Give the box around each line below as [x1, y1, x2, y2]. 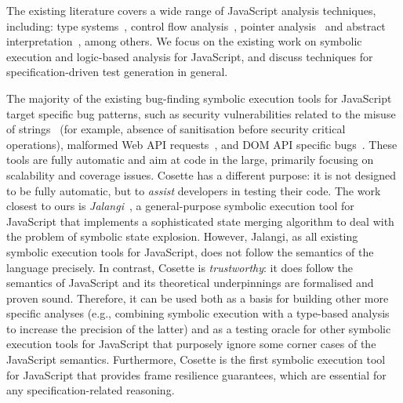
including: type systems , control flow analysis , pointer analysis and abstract [6, 17, 386, 34]
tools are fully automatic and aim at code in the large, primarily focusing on [6, 151, 374, 168]
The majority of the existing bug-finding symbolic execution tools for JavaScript [6, 89, 392, 106]
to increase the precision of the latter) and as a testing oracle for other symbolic [6, 320, 391, 336]
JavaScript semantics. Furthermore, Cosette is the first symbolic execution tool [6, 351, 386, 368]
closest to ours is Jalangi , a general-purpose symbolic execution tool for [6, 198, 354, 214]
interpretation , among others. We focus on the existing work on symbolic [6, 33, 362, 49]
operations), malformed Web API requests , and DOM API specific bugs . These [6, 136, 398, 152]
